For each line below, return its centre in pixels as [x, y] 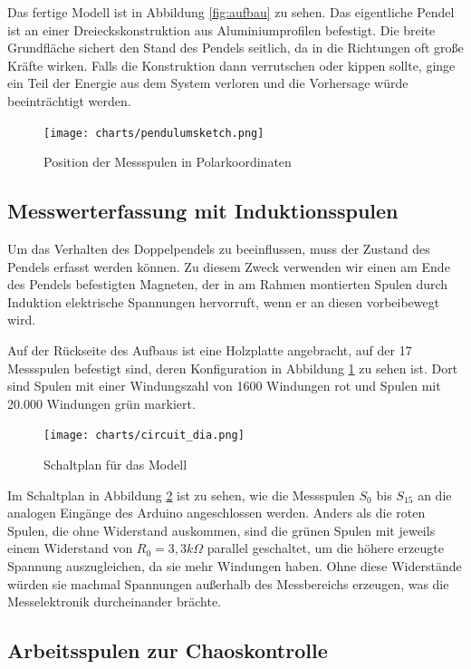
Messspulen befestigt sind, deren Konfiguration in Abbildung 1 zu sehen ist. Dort [233, 368]
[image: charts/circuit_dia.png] [144, 436]
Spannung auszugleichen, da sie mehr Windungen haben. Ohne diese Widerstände [235, 565]
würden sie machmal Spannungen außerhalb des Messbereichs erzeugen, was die [228, 583]
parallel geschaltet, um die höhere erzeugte [325, 548]
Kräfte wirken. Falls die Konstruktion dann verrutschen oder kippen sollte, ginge [231, 65]
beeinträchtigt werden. [69, 100]
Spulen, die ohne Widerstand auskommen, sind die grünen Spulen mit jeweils [221, 530]
